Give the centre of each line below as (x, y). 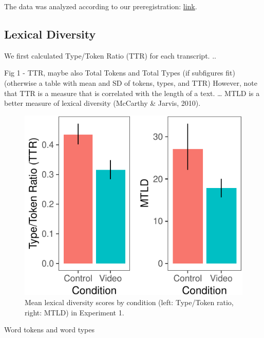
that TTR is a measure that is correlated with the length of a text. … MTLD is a (132, 93)
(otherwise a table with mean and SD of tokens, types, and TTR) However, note (131, 82)
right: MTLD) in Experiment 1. (74, 312)
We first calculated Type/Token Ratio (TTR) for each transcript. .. (110, 55)
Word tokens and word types (50, 330)
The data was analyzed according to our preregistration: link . (101, 6)
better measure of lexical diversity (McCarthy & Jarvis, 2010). (102, 103)
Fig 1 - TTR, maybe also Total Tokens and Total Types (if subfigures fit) (120, 73)
